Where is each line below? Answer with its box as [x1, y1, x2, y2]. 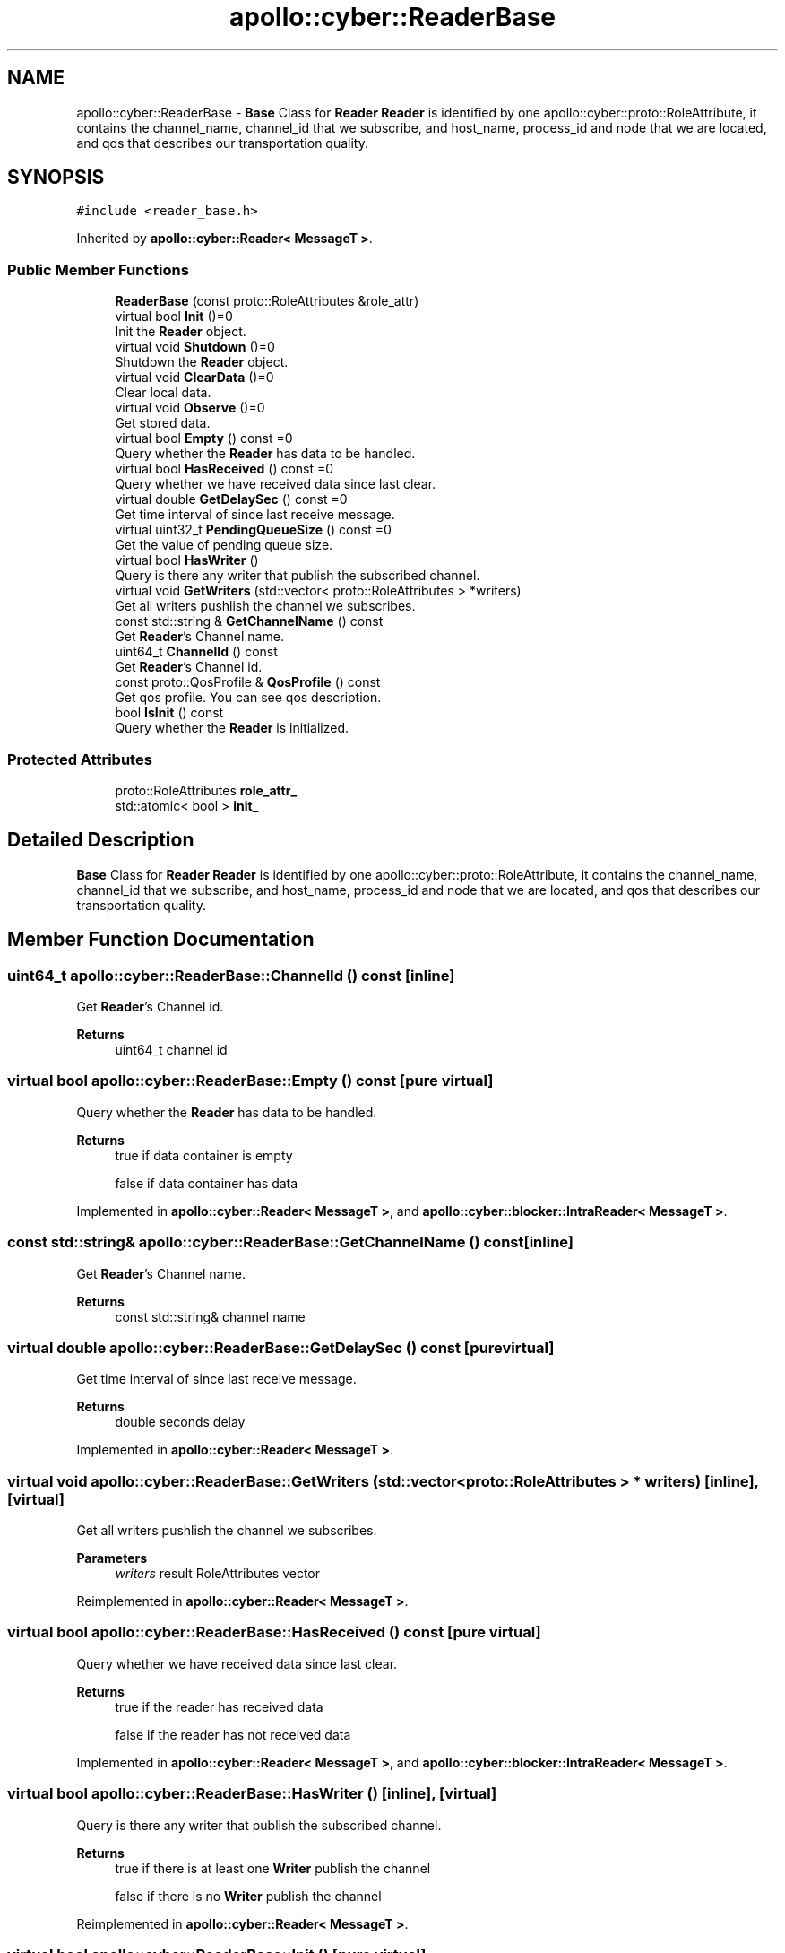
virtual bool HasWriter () [115, 552, 259, 569]
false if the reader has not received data [115, 1726, 351, 1742]
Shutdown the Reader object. [115, 354, 289, 370]
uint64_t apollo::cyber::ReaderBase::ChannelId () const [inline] [7, 966, 455, 985]
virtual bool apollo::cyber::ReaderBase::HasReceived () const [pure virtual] [7, 1623, 541, 1642]
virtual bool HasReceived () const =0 [115, 461, 334, 477]
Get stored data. [115, 415, 211, 431]
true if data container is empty [115, 1147, 293, 1163]
